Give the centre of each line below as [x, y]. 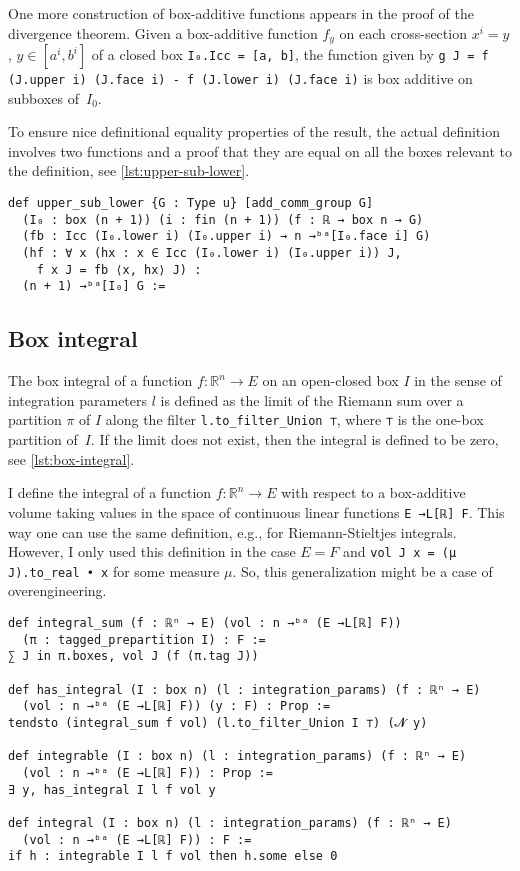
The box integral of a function [100, 380]
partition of [43, 439]
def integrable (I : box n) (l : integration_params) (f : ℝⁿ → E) [237, 756]
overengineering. [57, 590]
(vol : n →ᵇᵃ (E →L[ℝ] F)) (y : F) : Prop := [176, 706]
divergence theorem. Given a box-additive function [163, 32]
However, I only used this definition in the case [152, 551]
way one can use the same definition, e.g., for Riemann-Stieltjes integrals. [232, 531]
